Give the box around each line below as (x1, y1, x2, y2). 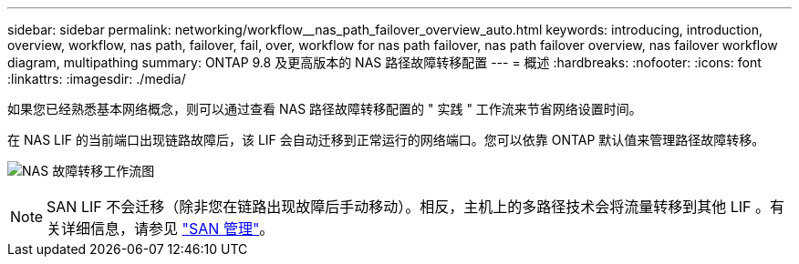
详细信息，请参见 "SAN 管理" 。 (61, 219, 275, 238)
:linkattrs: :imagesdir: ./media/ (7, 71, 186, 86)
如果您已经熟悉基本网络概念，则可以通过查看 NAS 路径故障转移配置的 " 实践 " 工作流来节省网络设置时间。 (7, 101, 642, 117)
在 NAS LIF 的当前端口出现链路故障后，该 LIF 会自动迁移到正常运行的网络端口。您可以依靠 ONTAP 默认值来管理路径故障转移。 (7, 132, 765, 147)
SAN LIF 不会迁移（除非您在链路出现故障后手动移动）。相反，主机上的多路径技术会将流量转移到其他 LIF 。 (47, 198, 771, 216)
